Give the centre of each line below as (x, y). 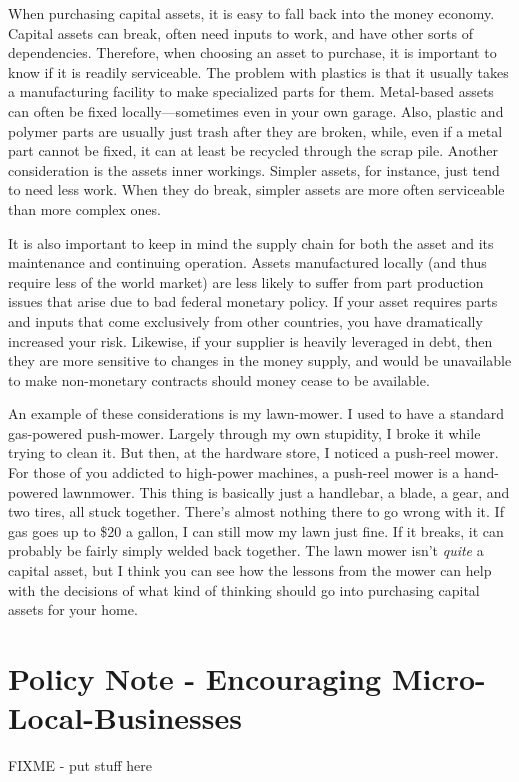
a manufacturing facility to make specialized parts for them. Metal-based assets (251, 91)
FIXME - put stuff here (80, 765)
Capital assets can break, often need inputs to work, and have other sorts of (240, 32)
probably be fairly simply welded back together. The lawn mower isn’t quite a (246, 550)
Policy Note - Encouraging (195, 678)
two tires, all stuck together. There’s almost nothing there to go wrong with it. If (256, 511)
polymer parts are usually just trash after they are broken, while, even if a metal (255, 130)
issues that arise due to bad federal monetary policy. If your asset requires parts (253, 301)
